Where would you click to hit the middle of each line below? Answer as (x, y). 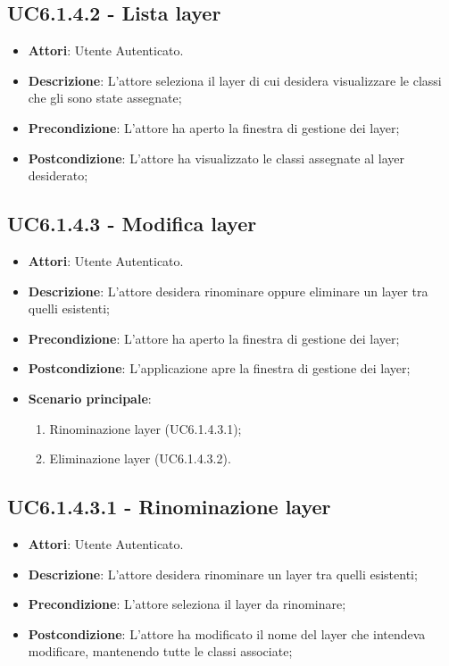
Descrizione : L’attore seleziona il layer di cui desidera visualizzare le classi (235, 80)
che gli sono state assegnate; (105, 98)
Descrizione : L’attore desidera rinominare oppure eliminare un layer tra (228, 291)
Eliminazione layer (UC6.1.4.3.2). (140, 458)
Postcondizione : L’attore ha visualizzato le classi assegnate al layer (216, 158)
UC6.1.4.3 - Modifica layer (132, 224)
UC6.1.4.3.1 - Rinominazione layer (169, 507)
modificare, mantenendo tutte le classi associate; (160, 651)
